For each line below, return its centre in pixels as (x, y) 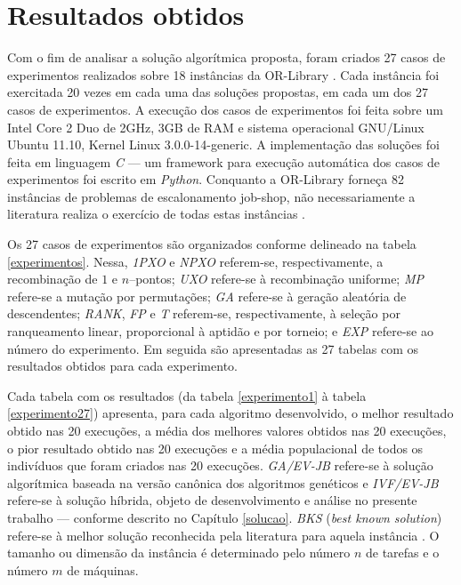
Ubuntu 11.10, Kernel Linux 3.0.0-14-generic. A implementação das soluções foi (223, 144)
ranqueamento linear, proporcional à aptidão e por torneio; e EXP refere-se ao (220, 331)
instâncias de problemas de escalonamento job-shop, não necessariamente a (211, 196)
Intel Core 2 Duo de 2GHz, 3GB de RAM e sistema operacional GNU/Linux (216, 127)
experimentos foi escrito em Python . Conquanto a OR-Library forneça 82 (206, 179)
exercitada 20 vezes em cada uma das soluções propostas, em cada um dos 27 (218, 92)
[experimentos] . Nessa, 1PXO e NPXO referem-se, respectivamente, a (195, 261)
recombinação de (53, 279)
